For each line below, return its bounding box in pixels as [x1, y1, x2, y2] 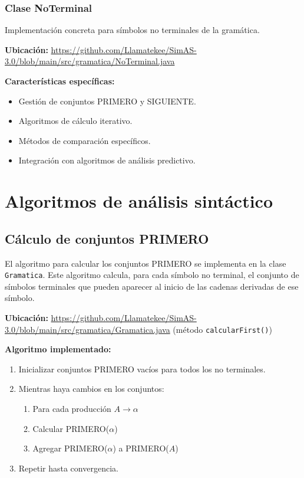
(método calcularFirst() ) [173, 323, 272, 335]
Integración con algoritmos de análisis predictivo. [18, 154, 196, 166]
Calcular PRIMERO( [32, 422, 110, 434]
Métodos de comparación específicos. [18, 134, 151, 146]
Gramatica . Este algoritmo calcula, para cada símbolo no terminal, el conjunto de [5, 269, 299, 281]
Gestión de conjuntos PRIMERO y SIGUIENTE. [18, 94, 196, 107]
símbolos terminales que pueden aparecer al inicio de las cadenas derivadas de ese [5, 280, 299, 292]
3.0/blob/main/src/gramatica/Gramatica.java [5, 323, 170, 335]
